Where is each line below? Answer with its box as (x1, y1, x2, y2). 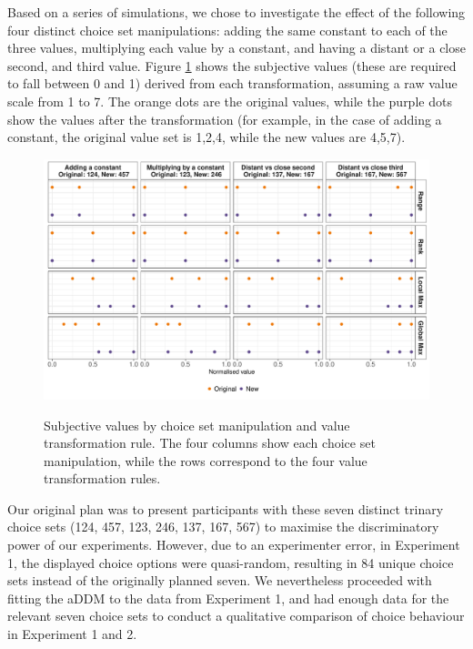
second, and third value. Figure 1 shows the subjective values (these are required (7, 56, 457, 75)
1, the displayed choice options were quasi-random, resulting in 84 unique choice (7, 553, 454, 572)
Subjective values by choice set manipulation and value (44, 415, 350, 434)
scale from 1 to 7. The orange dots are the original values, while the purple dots (7, 91, 452, 110)
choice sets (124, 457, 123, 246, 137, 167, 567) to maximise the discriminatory (7, 517, 439, 536)
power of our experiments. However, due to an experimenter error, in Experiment (7, 535, 460, 554)
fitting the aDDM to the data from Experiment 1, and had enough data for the (7, 588, 449, 607)
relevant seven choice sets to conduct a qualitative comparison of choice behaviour (7, 606, 465, 625)
